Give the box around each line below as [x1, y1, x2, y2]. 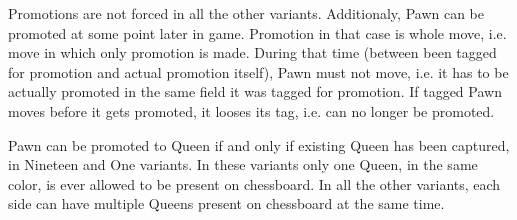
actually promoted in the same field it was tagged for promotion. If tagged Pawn [8, 81, 502, 102]
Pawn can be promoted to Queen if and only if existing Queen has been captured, [8, 134, 510, 155]
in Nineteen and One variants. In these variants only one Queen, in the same [8, 154, 478, 175]
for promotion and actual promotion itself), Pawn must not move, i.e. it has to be [8, 61, 509, 82]
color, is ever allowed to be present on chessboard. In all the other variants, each [8, 173, 501, 194]
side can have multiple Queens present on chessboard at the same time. [8, 193, 445, 214]
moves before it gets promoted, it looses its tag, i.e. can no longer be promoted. [8, 100, 495, 121]
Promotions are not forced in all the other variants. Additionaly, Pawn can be [8, 3, 484, 23]
